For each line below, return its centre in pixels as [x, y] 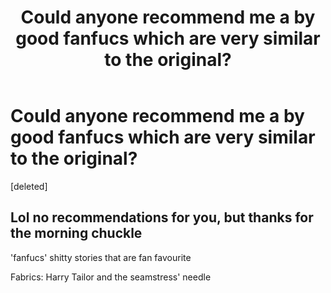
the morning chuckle [76, 233]
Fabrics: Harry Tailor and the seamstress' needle [111, 277]
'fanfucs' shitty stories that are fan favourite [101, 257]
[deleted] [29, 186]
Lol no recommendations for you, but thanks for [162, 217]
